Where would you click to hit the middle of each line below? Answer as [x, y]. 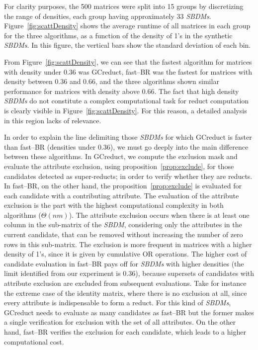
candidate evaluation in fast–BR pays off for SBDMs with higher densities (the [124, 263]
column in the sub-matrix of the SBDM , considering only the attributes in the [123, 224]
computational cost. [34, 341]
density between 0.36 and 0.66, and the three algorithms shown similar [112, 81]
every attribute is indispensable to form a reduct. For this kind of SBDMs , [118, 303]
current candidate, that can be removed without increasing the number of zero [124, 234]
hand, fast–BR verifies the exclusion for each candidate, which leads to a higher [125, 332]
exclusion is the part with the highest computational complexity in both [114, 205]
